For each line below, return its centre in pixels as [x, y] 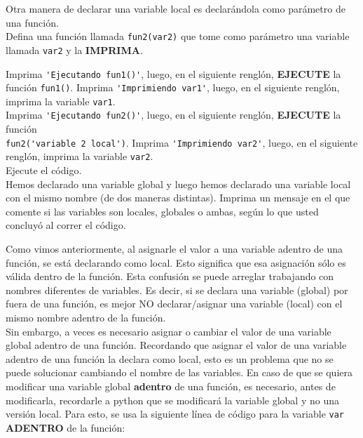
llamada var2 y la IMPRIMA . [74, 49]
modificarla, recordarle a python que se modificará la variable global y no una [172, 400]
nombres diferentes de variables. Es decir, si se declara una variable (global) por [177, 290]
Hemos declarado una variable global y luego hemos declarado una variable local [178, 184]
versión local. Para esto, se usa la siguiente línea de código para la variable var [175, 414]
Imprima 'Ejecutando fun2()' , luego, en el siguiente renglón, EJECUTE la [173, 115]
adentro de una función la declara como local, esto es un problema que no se [170, 358]
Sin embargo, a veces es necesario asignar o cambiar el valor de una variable [169, 331]
